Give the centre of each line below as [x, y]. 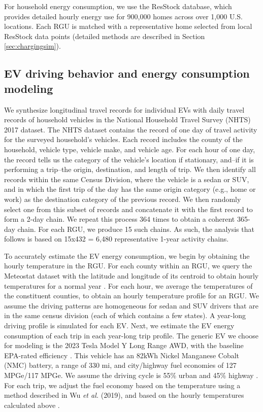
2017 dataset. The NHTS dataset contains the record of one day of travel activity [131, 129]
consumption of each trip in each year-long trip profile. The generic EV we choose [131, 335]
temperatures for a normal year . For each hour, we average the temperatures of [128, 285]
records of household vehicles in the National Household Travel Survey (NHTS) [127, 119]
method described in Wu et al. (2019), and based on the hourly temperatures [124, 395]
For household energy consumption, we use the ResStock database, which [118, 6]
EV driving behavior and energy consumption [127, 73]
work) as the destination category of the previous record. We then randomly [123, 199]
